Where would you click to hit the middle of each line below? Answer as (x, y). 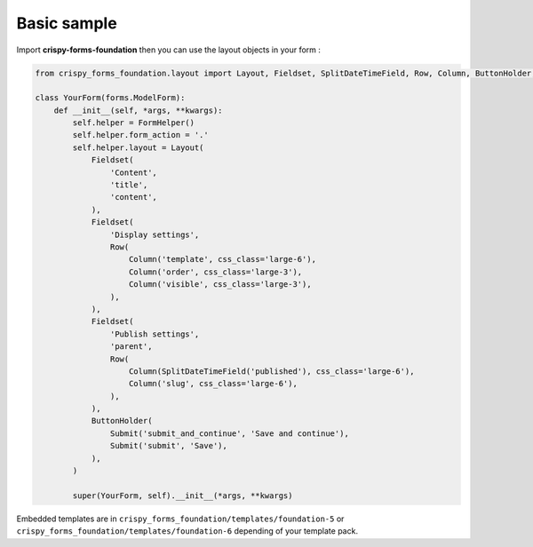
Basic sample (67, 23)
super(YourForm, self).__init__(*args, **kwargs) (183, 495)
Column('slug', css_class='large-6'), (213, 384)
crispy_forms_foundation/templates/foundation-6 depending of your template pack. (187, 531)
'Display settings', (155, 234)
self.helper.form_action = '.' (140, 135)
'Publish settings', (155, 334)
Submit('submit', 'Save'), (169, 446)
